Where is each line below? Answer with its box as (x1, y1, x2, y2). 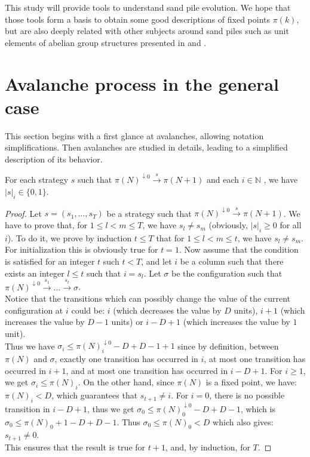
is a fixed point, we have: (205, 376, 297, 388)
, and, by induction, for (165, 440, 250, 453)
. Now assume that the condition (179, 243, 299, 256)
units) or (111, 315, 143, 328)
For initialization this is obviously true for (5, 243, 158, 256)
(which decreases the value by (113, 303, 222, 316)
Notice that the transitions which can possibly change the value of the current (5, 292, 290, 305)
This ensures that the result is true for (5, 440, 146, 453)
